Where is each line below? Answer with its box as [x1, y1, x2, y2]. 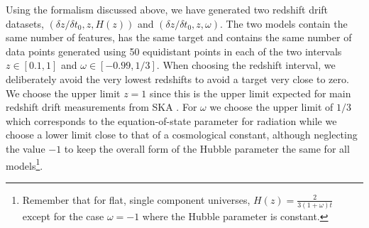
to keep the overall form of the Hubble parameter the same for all [64, 141, 350, 156]
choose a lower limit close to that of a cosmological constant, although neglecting [6, 127, 358, 142]
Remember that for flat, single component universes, [22, 192, 250, 207]
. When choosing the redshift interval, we [156, 58, 336, 72]
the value [6, 141, 45, 156]
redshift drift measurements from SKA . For [6, 99, 197, 114]
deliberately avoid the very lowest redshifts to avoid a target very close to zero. [6, 71, 349, 86]
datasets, [6, 16, 44, 31]
